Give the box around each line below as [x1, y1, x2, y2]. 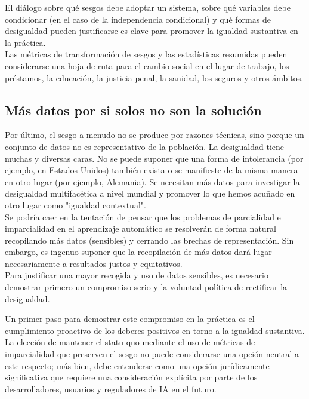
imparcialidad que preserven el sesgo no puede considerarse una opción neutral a [5, 348, 299, 360]
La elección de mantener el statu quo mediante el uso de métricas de [5, 336, 255, 348]
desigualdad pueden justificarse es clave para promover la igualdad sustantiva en [5, 24, 298, 37]
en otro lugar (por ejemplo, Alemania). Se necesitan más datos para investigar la [5, 175, 300, 188]
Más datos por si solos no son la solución [5, 100, 262, 119]
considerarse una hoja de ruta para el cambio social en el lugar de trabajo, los [5, 59, 289, 72]
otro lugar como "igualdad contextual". [5, 198, 146, 211]
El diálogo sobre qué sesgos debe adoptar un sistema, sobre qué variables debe [5, 1, 291, 13]
